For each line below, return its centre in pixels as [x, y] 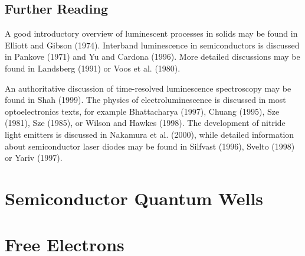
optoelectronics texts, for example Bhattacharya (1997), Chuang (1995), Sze [142, 111]
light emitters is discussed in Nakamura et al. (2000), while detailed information [150, 134]
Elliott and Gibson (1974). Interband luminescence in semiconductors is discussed [152, 45]
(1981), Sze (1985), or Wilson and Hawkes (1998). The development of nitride [145, 123]
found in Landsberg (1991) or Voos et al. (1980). [93, 68]
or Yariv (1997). [34, 158]
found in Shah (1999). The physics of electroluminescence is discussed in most [145, 100]
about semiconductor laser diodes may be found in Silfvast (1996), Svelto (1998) [150, 146]
